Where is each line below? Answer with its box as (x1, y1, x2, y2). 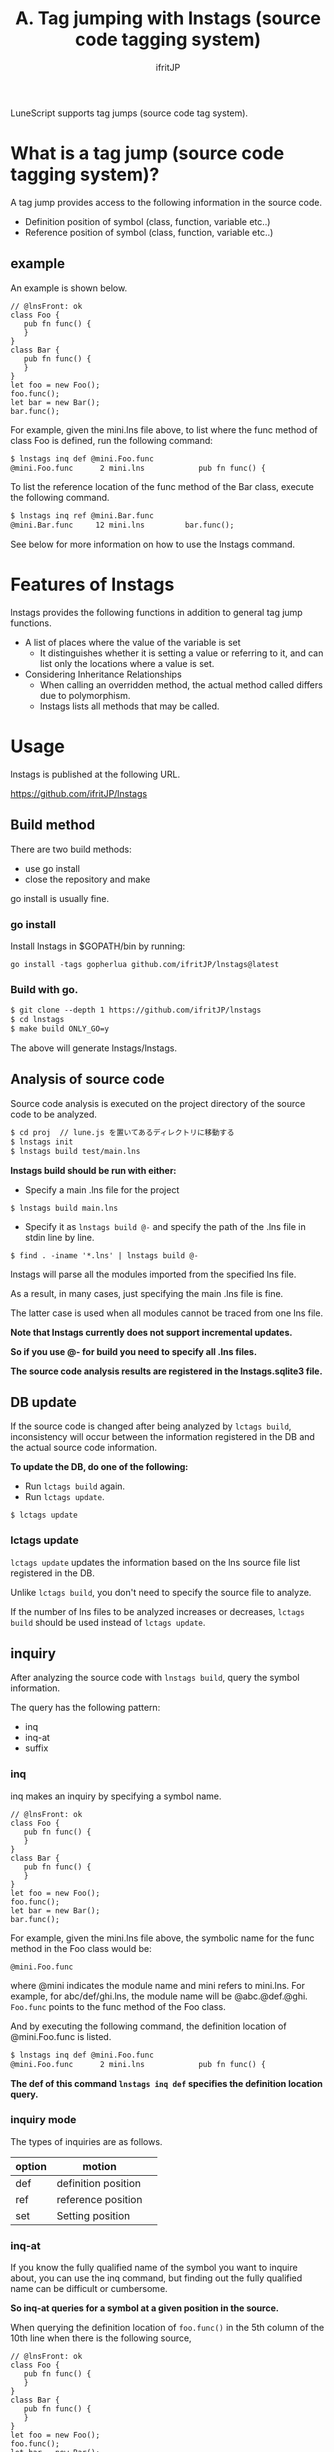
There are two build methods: (10, 843, 132, 855)
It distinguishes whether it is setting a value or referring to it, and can (39, 647, 324, 659)
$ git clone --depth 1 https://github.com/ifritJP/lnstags (10, 1005, 262, 1016)
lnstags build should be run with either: (10, 1164, 177, 1176)
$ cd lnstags (10, 1015, 65, 1025)
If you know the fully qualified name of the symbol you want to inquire (10, 2262, 298, 2274)
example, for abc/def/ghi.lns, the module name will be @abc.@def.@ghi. (10, 1990, 308, 2002)
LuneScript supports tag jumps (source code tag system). (10, 107, 248, 119)
